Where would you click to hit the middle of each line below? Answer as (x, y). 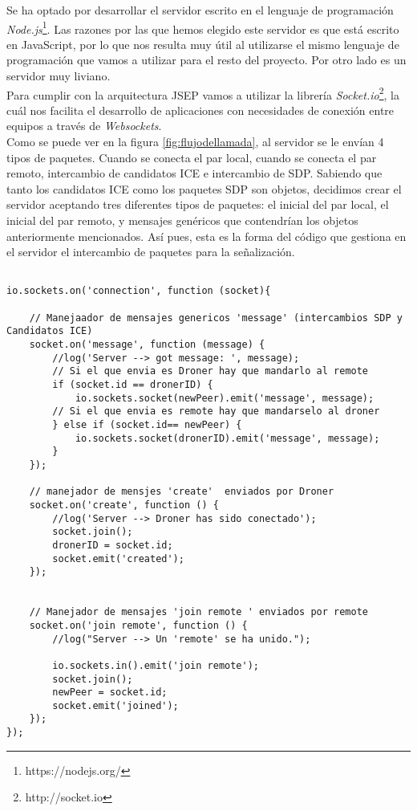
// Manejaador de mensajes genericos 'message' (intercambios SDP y (216, 318)
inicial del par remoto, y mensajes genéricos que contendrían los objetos (182, 220)
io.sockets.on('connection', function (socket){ (139, 291)
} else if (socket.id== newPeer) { (147, 425)
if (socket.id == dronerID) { (133, 385)
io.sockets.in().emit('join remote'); (156, 665)
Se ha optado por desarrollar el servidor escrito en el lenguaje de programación (200, 10)
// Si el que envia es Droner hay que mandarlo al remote (211, 371)
